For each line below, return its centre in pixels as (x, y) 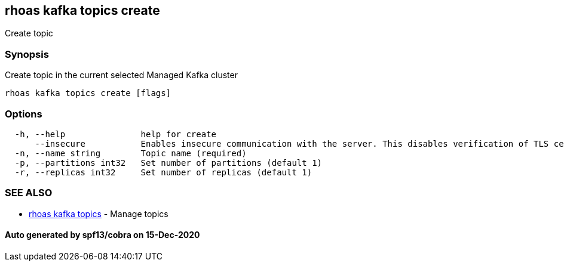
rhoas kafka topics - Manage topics (99, 214)
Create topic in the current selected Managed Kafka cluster (121, 75)
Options (24, 114)
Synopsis (27, 54)
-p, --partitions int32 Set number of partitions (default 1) (168, 163)
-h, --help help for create (116, 134)
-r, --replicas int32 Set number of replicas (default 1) (163, 172)
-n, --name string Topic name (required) (131, 153)
